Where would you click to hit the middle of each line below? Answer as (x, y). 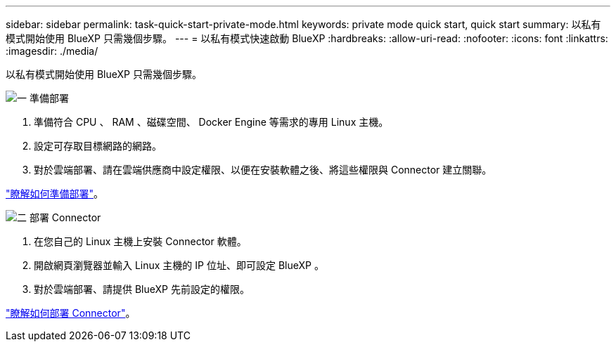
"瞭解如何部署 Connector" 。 (71, 313)
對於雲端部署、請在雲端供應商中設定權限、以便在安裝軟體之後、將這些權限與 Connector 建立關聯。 (263, 170)
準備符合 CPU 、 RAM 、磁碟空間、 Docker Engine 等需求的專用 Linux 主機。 (211, 122)
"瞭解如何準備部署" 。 (55, 194)
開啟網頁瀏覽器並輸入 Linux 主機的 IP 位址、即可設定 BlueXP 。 (179, 265)
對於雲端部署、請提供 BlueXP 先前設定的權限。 (142, 289)
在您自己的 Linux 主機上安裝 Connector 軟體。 (140, 241)
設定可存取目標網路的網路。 (98, 146)
